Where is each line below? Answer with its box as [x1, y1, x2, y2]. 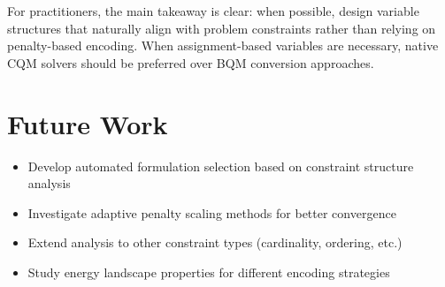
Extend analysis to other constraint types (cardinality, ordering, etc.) [27, 233, 403, 252]
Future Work [7, 105, 168, 141]
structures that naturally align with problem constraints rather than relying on [7, 19, 436, 37]
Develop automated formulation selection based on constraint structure [27, 156, 414, 175]
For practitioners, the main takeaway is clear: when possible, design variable [7, 2, 419, 19]
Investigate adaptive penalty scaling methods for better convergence [27, 203, 396, 222]
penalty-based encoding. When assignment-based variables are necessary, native [7, 36, 439, 55]
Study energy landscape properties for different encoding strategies [27, 262, 390, 281]
